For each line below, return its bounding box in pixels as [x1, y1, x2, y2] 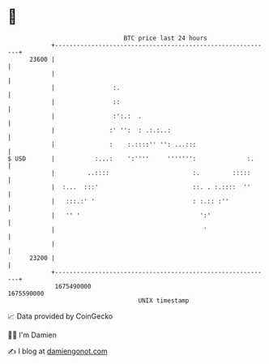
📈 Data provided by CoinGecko [7, 311, 113, 321]
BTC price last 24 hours [123, 34, 207, 42]
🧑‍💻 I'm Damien [7, 330, 58, 340]
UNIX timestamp [138, 296, 190, 305]
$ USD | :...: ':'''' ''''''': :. [7, 154, 254, 163]
